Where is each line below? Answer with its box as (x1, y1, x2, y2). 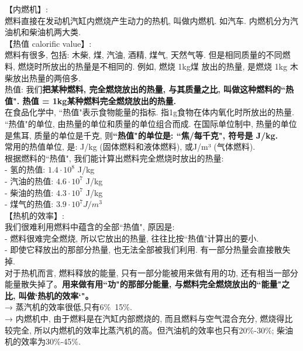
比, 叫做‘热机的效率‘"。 (5, 289, 94, 301)
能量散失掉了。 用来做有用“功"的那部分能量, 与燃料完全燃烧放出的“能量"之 (5, 278, 290, 290)
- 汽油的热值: (5, 174, 54, 187)
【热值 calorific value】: (5, 37, 92, 49)
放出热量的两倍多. (12, 71, 81, 84)
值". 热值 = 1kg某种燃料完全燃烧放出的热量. (5, 94, 176, 106)
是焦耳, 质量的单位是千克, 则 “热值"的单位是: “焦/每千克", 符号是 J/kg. (5, 129, 278, 141)
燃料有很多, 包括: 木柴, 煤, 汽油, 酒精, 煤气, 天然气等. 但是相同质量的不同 (5, 49, 283, 61)
